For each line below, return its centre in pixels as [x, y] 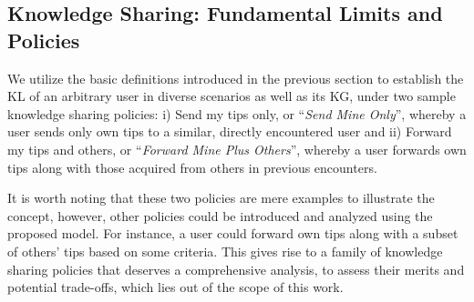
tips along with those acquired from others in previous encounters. [192, 167]
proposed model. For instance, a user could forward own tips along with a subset [233, 233]
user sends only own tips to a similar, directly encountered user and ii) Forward [230, 131]
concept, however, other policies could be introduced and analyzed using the [220, 215]
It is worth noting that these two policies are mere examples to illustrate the [221, 198]
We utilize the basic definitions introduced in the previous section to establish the [236, 78]
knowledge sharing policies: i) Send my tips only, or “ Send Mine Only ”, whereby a [237, 113]
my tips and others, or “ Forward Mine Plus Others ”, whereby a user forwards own [237, 149]
